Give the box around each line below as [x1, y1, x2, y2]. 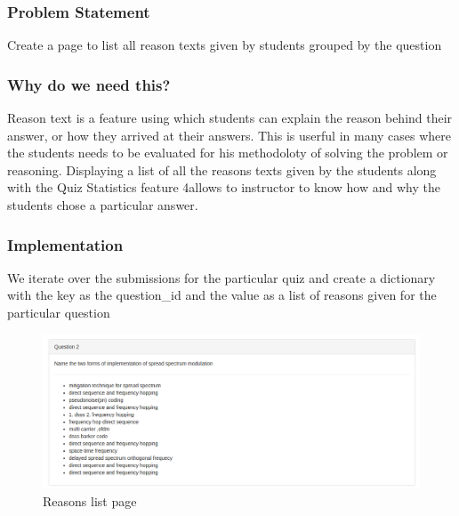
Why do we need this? [7, 73, 171, 95]
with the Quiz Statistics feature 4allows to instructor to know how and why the [7, 178, 440, 197]
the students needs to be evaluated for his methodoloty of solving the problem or [7, 143, 448, 162]
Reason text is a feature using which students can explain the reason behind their [7, 109, 453, 127]
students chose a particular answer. [7, 196, 198, 214]
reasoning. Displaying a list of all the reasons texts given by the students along [7, 160, 437, 179]
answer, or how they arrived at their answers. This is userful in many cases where [7, 125, 452, 144]
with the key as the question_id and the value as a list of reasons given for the [7, 286, 437, 304]
